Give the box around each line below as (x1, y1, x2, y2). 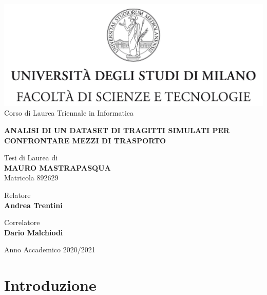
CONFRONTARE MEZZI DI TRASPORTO (4, 135, 166, 145)
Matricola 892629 (4, 172, 59, 183)
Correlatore (4, 217, 40, 228)
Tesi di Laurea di (4, 152, 58, 163)
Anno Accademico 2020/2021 (4, 244, 96, 255)
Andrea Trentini (4, 199, 63, 210)
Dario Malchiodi (4, 227, 63, 237)
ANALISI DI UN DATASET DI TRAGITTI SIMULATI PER (4, 125, 230, 136)
